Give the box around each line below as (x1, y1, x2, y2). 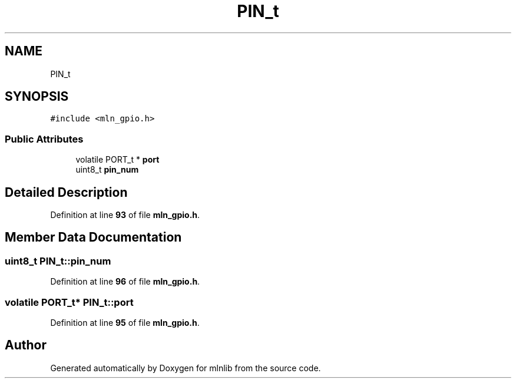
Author (5, 338, 47, 353)
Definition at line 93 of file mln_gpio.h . (50, 210, 200, 220)
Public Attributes (5, 133, 84, 145)
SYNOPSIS (5, 89, 69, 104)
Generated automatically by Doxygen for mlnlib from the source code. (50, 362, 321, 373)
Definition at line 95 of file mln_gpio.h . (50, 318, 200, 328)
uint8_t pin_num (75, 164, 139, 175)
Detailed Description (5, 184, 128, 200)
